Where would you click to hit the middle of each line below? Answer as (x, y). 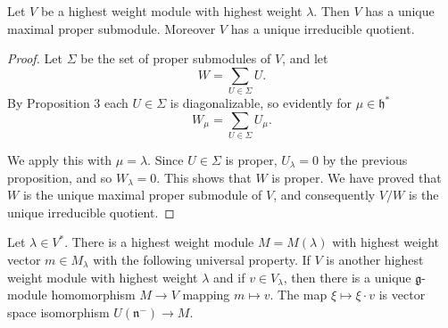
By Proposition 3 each (68, 103)
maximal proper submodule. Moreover (112, 28)
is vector (402, 295)
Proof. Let (35, 58)
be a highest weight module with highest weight (171, 11)
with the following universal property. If (202, 259)
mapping (206, 295)
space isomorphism (58, 312)
